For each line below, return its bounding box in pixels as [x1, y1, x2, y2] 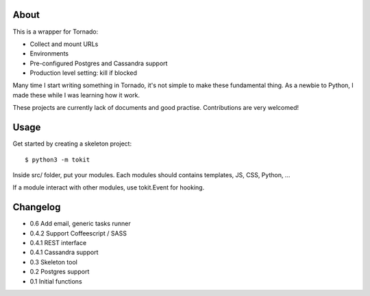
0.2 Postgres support [29, 268, 90, 276]
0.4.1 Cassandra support [29, 248, 99, 257]
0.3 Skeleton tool [29, 258, 78, 266]
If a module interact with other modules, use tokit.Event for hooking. [12, 183, 205, 192]
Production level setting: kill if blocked [29, 69, 137, 77]
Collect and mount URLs [29, 40, 99, 48]
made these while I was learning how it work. [12, 91, 140, 99]
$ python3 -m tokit [25, 155, 90, 163]
